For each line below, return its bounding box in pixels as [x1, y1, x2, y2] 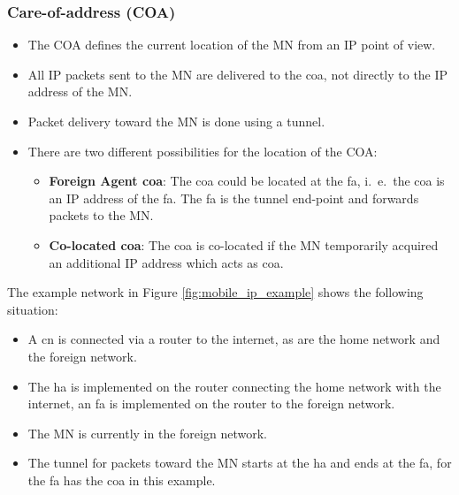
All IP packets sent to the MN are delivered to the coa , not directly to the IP [27, 65, 448, 83]
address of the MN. [27, 82, 133, 101]
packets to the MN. [49, 206, 154, 225]
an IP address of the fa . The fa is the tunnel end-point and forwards [49, 188, 419, 207]
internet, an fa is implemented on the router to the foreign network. [27, 394, 395, 413]
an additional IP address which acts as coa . [49, 253, 284, 271]
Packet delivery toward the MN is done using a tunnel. [27, 112, 325, 130]
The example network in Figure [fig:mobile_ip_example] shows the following [7, 283, 424, 301]
